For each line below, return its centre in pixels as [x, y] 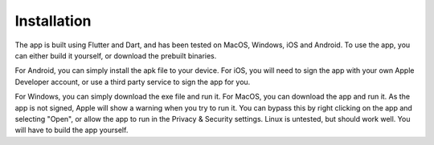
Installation [53, 21]
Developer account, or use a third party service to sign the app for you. [133, 82]
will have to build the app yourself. [72, 130]
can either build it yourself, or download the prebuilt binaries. [116, 55]
